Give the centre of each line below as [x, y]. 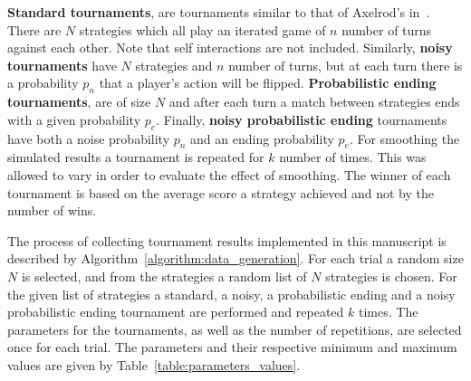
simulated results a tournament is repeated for [136, 157]
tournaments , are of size [79, 102]
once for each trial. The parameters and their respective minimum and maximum [232, 347]
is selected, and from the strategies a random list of [164, 276]
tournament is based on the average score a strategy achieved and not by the [221, 192]
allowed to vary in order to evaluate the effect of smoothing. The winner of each [229, 174]
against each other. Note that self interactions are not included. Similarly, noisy [230, 48]
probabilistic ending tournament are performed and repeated [176, 312]
